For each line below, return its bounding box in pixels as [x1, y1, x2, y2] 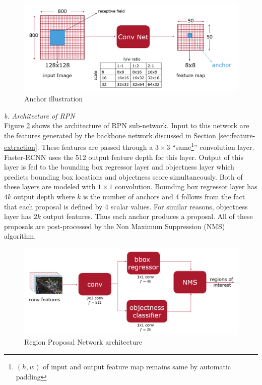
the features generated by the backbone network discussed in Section [4, 130, 216, 140]
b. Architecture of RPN [4, 110, 75, 121]
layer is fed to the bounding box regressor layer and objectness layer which [4, 161, 234, 172]
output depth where [13, 191, 75, 202]
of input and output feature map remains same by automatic [43, 361, 231, 372]
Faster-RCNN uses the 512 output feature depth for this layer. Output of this [4, 151, 244, 162]
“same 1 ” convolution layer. [172, 140, 254, 152]
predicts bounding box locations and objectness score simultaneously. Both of [4, 171, 243, 182]
